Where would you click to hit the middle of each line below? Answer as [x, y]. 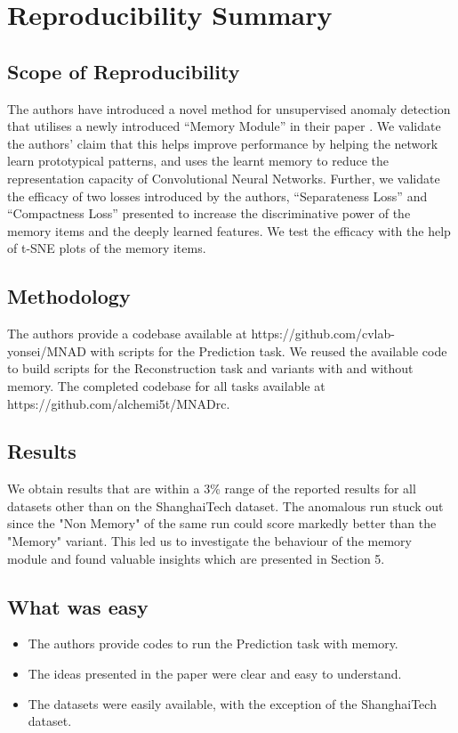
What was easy [78, 606]
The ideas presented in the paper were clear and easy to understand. [215, 674]
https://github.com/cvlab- [323, 334]
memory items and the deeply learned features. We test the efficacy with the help [229, 230]
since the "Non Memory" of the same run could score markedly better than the [222, 523]
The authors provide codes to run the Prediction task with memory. [213, 643]
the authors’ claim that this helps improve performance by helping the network [223, 143]
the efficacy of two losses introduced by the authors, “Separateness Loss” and [217, 195]
